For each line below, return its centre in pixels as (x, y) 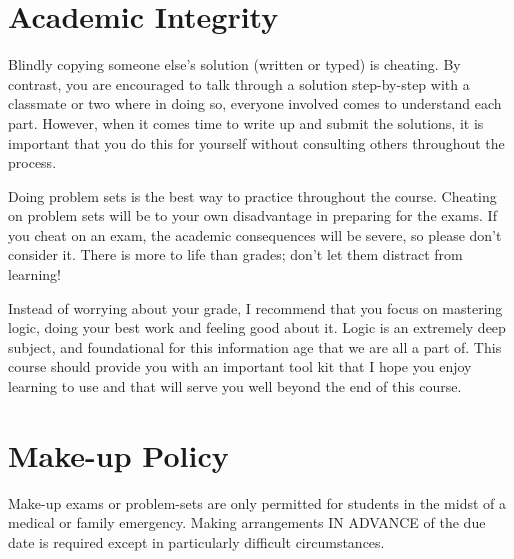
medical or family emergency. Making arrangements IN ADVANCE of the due (247, 522)
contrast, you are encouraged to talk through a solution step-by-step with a (239, 83)
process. (32, 162)
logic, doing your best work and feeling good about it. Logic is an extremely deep (257, 327)
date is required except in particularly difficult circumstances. (196, 541)
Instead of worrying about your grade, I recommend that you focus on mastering (255, 307)
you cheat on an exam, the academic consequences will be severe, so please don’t (255, 234)
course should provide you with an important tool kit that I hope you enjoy (240, 366)
